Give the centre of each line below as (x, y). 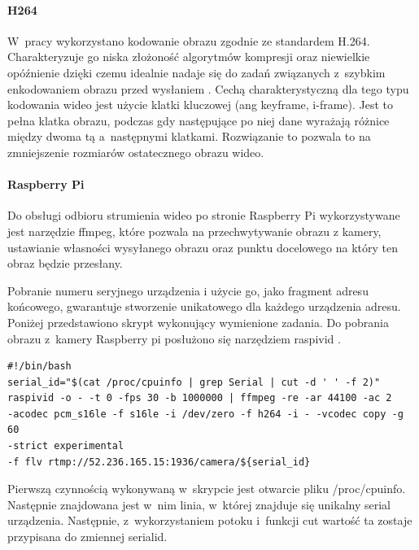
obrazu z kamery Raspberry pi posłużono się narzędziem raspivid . (174, 338)
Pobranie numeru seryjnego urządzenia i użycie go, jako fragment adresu (188, 290)
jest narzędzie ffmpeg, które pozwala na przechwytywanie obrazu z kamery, (194, 231)
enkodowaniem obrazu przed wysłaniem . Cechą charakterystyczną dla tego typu (208, 88)
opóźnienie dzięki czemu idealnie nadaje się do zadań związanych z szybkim (196, 72)
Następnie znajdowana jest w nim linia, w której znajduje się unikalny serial (199, 504)
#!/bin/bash (39, 367)
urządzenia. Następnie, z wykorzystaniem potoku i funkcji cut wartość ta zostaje (210, 520)
